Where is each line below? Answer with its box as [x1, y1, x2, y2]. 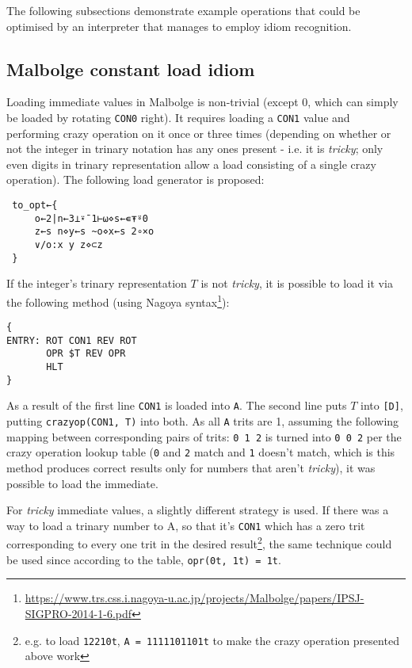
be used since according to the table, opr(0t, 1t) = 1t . [6, 551, 281, 567]
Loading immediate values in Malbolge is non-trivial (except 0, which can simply [6, 94, 399, 110]
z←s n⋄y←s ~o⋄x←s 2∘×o [34, 226, 154, 238]
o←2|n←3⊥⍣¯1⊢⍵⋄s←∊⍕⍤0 [34, 212, 148, 224]
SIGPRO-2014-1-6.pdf [25, 605, 132, 621]
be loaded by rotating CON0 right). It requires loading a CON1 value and [6, 109, 350, 125]
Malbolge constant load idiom [6, 56, 255, 81]
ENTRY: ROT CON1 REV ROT [6, 334, 137, 346]
